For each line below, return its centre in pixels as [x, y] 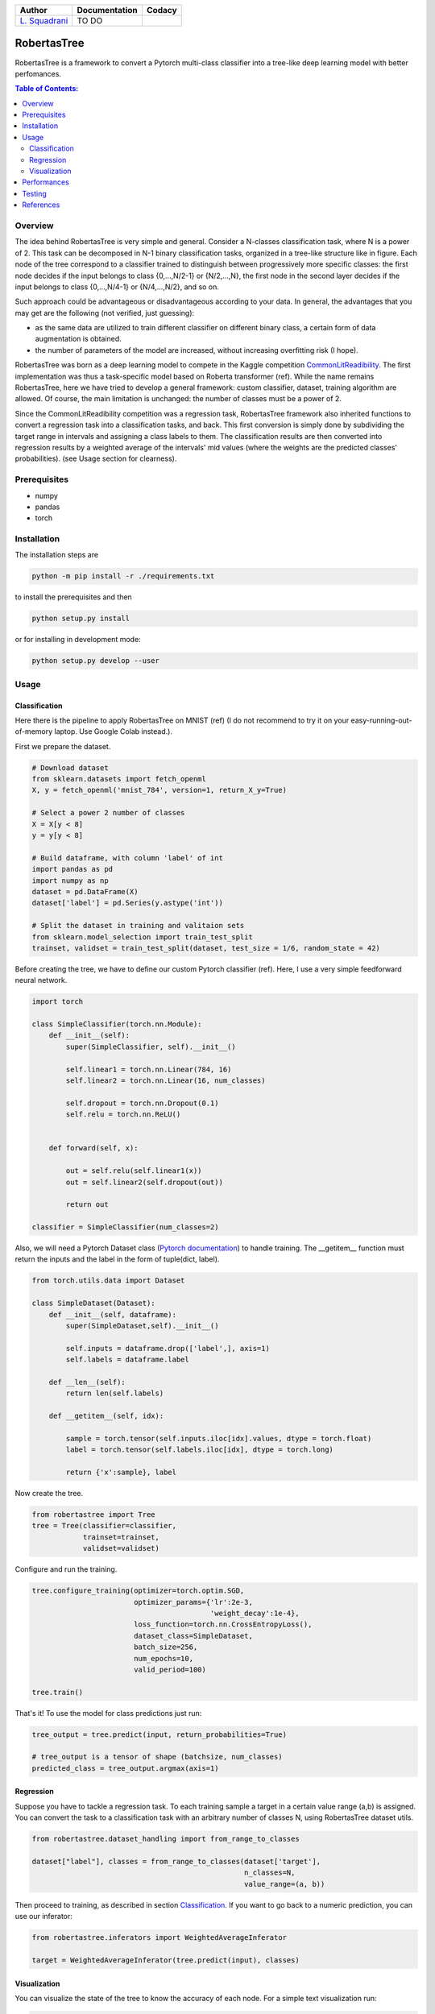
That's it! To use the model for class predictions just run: [108, 1713]
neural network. [41, 980]
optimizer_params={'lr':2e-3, [193, 1602]
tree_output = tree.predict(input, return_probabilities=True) [159, 1734]
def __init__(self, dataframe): [113, 1314]
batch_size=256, [166, 1647]
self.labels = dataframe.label [127, 1360]
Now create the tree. [49, 1494]
